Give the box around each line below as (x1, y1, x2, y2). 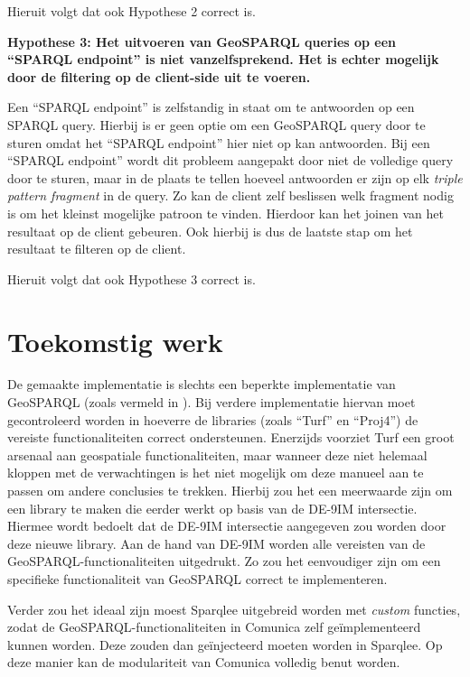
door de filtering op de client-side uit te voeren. (7, 67, 311, 86)
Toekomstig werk (7, 322, 223, 359)
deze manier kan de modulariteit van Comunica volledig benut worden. (7, 653, 400, 672)
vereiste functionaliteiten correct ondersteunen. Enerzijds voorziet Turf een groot (7, 428, 455, 447)
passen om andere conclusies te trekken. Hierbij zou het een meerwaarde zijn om (7, 481, 453, 499)
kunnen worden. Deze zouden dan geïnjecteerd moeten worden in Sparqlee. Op (7, 635, 443, 654)
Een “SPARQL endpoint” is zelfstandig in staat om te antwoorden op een (7, 97, 415, 116)
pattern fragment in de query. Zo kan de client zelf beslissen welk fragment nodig (7, 186, 454, 205)
